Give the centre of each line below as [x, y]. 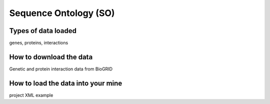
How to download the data [51, 57]
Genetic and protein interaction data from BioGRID [61, 69]
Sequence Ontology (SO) [62, 13]
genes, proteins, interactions [39, 43]
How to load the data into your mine [66, 83]
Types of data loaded [43, 31]
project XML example [31, 95]
